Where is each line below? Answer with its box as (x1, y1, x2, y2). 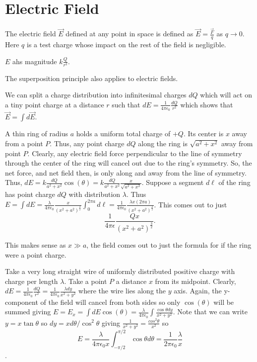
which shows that (180, 99, 233, 109)
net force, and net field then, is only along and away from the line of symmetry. (5, 167, 247, 178)
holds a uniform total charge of (76, 128, 171, 139)
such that (112, 99, 140, 109)
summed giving (5, 306, 51, 317)
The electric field (5, 28, 56, 39)
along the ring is (138, 138, 188, 148)
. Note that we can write (173, 306, 248, 317)
